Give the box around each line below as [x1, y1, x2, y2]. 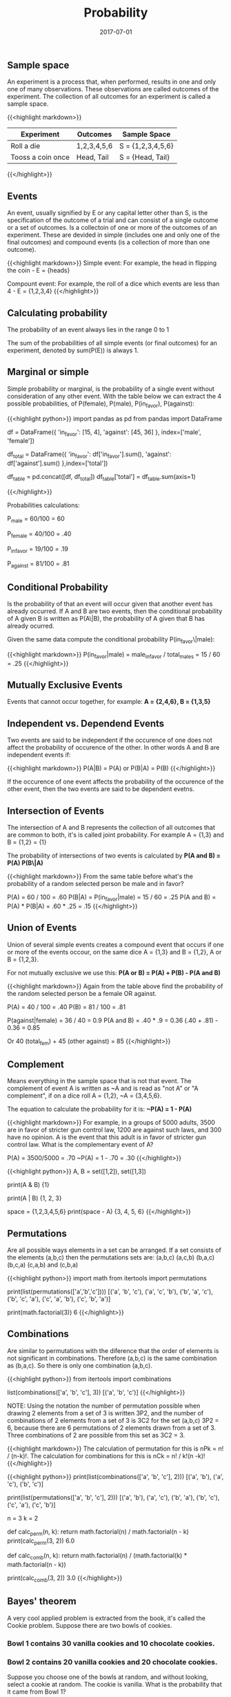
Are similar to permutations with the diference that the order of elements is [7, 1346, 219, 1354]
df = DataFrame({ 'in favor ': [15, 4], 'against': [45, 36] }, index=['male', [7, 428, 201, 437]
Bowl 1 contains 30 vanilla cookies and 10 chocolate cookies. [7, 1638, 215, 1648]
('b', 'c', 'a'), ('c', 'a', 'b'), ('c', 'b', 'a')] [7, 1295, 111, 1303]
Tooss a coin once [10, 152, 70, 162]
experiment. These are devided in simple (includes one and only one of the [7, 230, 221, 239]
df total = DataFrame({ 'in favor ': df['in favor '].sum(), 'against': [7, 450, 172, 460]
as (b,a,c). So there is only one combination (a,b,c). [7, 1361, 153, 1370]
